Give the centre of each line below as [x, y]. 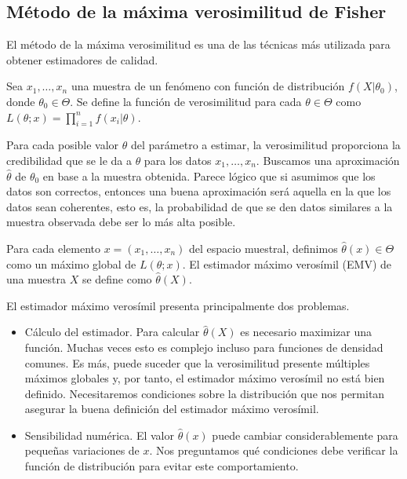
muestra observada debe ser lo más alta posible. [121, 222]
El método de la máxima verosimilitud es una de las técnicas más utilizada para [198, 44]
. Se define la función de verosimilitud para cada [186, 101]
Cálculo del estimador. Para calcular [112, 332]
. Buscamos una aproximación [328, 160]
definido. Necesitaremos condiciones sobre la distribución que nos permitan [205, 393]
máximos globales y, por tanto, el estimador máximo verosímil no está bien [205, 378]
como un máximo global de [71, 263]
